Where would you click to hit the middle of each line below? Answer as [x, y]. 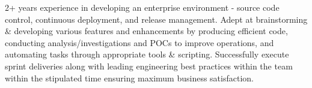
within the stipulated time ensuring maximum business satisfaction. [129, 78]
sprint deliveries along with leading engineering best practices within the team [149, 66]
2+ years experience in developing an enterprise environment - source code [142, 7]
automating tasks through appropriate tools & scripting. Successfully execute [147, 54]
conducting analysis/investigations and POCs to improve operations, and [139, 42]
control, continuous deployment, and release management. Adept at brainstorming [156, 19]
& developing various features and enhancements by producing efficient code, [146, 31]
